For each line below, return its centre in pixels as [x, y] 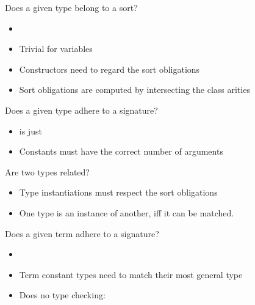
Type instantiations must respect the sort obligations [118, 192]
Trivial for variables [56, 49]
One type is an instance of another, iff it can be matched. [127, 212]
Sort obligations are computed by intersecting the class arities [135, 90]
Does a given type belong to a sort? [71, 7]
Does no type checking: [62, 295]
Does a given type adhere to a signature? [81, 110]
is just [31, 130]
